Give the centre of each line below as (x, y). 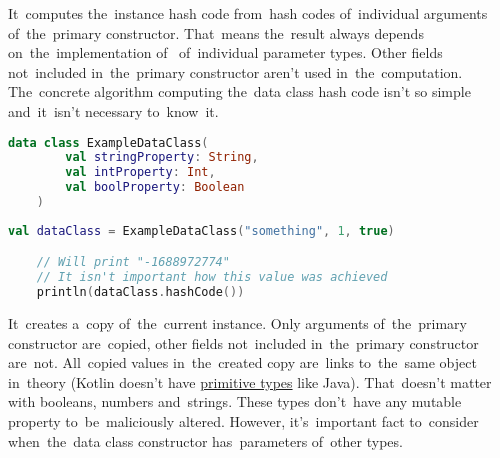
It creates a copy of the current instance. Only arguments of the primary (237, 323)
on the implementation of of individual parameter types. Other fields (225, 52)
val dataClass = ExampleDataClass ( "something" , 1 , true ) (201, 230)
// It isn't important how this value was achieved (212, 277)
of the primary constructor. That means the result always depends (216, 32)
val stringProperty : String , (162, 157)
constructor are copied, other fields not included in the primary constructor (243, 342)
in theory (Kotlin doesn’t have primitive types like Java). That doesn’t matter (250, 381)
